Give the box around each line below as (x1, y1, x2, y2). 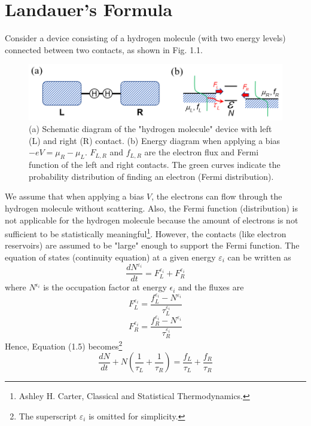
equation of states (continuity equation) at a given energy (5, 251, 216, 263)
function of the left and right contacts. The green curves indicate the (29, 158, 280, 171)
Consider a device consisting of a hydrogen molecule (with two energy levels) (5, 32, 286, 44)
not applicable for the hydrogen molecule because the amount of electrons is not (5, 213, 298, 226)
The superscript (19, 409, 77, 422)
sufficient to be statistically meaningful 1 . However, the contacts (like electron (5, 226, 286, 240)
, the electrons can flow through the (151, 190, 282, 203)
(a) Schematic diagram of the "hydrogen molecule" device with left (29, 122, 272, 135)
